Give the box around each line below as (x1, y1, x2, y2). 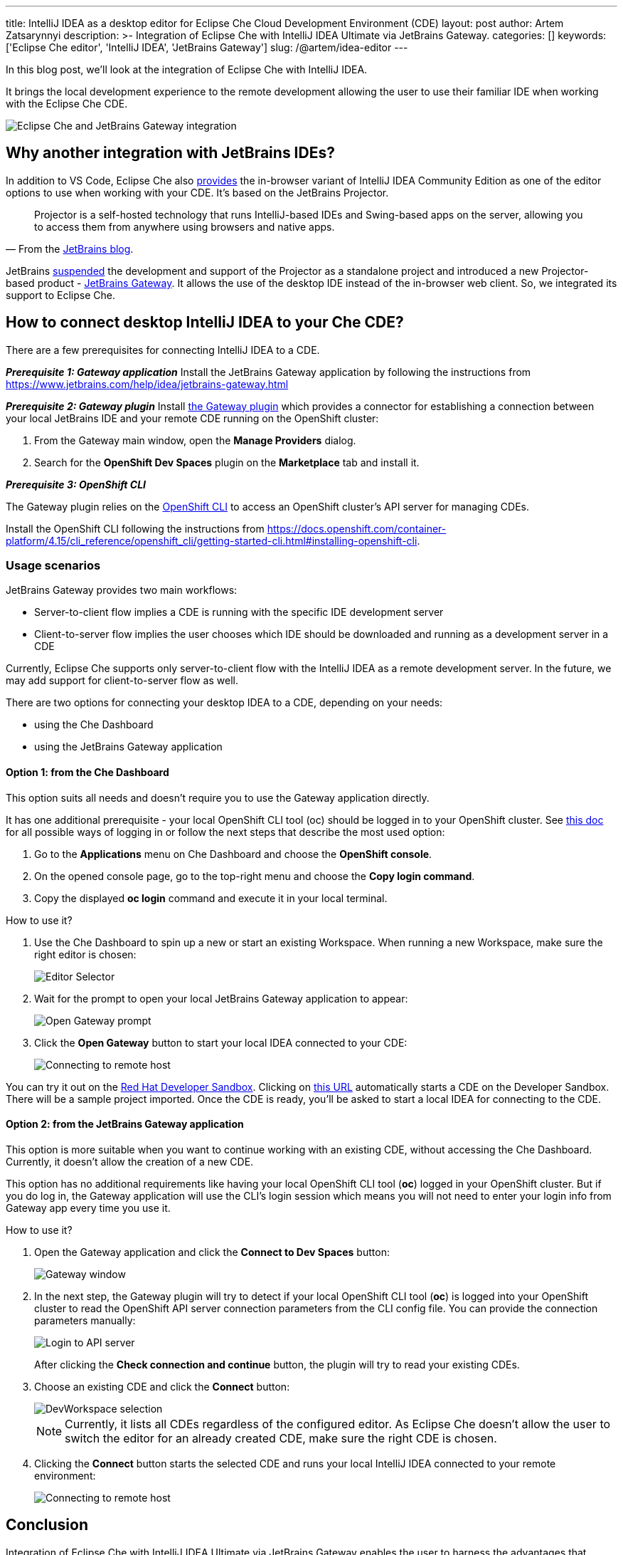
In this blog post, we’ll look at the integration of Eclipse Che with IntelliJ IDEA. (6, 63, 368, 75)
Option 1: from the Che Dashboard (6, 766, 169, 779)
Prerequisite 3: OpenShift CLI (6, 478, 147, 491)
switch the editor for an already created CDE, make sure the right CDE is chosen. (65, 1430, 497, 1445)
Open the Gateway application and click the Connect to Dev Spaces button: (34, 1245, 390, 1258)
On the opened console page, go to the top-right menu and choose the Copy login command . (34, 869, 475, 882)
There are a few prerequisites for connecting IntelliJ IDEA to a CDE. (6, 343, 320, 356)
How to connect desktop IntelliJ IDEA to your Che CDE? (6, 313, 404, 332)
